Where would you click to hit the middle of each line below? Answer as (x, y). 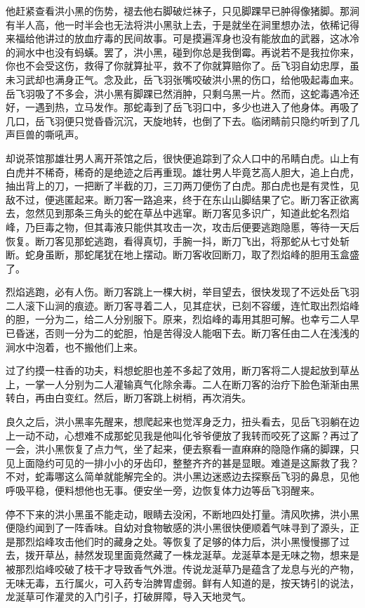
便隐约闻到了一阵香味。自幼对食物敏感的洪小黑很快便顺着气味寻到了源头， (178, 528)
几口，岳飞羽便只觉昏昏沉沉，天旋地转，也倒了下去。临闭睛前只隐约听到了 (178, 120)
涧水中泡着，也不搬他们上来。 (74, 346)
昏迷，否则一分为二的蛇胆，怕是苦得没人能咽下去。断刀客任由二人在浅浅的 (187, 333)
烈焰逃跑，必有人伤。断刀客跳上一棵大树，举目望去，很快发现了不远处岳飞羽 (182, 292)
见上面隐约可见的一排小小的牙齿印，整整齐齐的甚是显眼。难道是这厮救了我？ (182, 462)
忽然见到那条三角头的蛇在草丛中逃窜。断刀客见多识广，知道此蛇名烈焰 (187, 213)
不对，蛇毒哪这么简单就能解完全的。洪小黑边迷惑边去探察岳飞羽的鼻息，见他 (182, 476)
